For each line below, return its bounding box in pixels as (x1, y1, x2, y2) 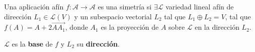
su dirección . (76, 39, 120, 49)
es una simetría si (98, 1, 152, 11)
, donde (65, 22, 88, 32)
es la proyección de (101, 22, 159, 32)
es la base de (12, 39, 53, 49)
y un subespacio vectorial (74, 11, 152, 21)
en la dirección (195, 22, 239, 32)
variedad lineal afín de (165, 1, 234, 11)
